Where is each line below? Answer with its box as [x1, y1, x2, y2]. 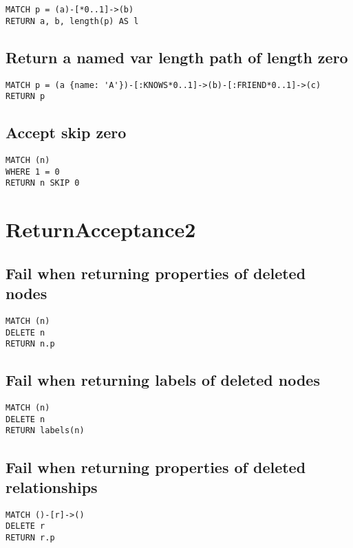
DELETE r [6, 521, 45, 531]
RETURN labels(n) [6, 426, 85, 436]
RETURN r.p [6, 533, 55, 543]
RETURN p [6, 91, 45, 102]
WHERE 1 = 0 [6, 166, 60, 177]
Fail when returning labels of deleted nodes [6, 369, 320, 391]
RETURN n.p [6, 339, 55, 349]
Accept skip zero [6, 122, 127, 143]
